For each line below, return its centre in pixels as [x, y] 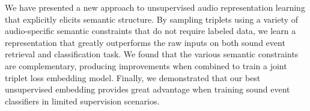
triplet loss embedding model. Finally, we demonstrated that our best [133, 77]
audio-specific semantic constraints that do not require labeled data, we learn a [150, 31]
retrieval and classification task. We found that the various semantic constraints [152, 54]
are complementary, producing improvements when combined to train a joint [146, 65]
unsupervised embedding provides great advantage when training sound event [147, 89]
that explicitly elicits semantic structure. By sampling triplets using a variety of [152, 19]
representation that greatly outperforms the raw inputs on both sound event [145, 42]
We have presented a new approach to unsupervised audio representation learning [155, 7]
